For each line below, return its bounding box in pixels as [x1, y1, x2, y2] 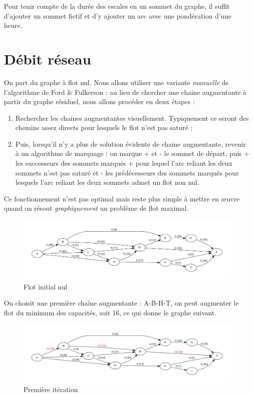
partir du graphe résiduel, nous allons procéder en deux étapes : [4, 96, 195, 107]
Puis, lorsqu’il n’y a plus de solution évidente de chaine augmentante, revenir [15, 138, 246, 149]
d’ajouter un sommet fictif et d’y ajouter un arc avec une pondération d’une [4, 10, 232, 21]
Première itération [23, 384, 78, 395]
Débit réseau [4, 48, 91, 68]
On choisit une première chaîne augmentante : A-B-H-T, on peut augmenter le [4, 298, 239, 308]
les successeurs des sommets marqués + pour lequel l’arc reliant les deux [15, 158, 232, 168]
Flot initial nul [23, 281, 67, 291]
